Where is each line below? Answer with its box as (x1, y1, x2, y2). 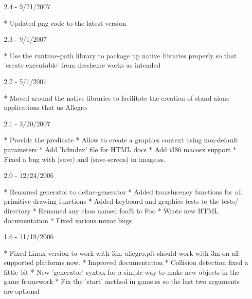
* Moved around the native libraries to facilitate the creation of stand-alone (4, 92, 230, 103)
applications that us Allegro (4, 102, 87, 112)
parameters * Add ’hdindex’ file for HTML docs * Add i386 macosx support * (4, 144, 236, 154)
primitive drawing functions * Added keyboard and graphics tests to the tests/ (4, 196, 239, 206)
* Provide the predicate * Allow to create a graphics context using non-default (4, 135, 238, 145)
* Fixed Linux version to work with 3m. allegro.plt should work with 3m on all (4, 247, 239, 258)
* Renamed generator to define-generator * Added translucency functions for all (4, 186, 242, 196)
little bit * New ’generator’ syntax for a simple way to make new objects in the (4, 266, 240, 277)
